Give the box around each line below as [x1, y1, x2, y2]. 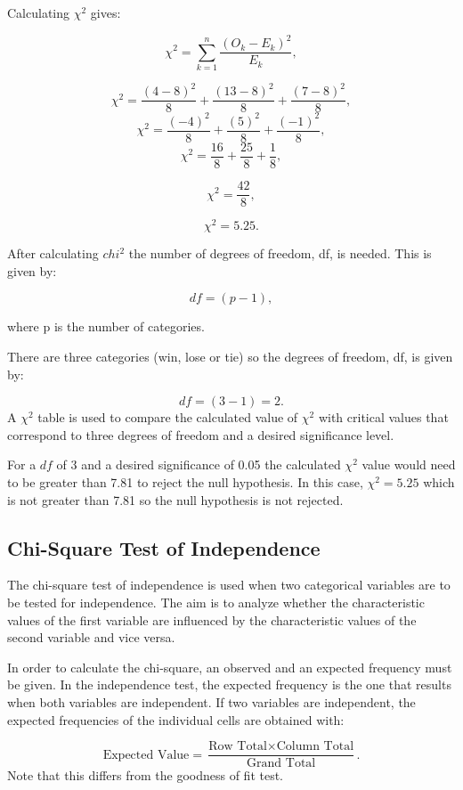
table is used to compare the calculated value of [37, 408, 298, 427]
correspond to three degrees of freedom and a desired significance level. [7, 425, 394, 444]
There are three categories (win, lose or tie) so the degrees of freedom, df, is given [7, 347, 453, 365]
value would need [361, 455, 456, 474]
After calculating [7, 244, 99, 263]
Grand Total [247, 757, 316, 770]
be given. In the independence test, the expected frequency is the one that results [7, 675, 451, 694]
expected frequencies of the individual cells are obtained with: [7, 710, 345, 729]
